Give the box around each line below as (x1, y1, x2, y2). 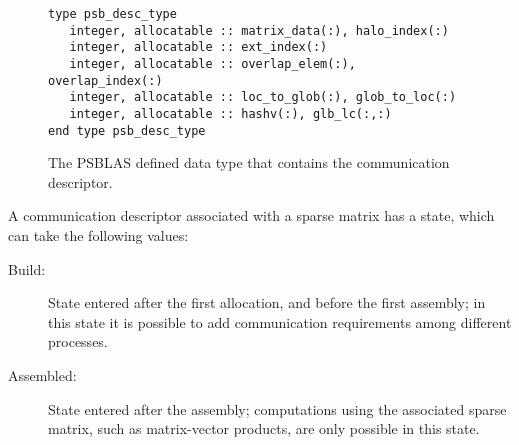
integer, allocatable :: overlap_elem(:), (69, 56, 356, 71)
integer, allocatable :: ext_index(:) (69, 40, 328, 55)
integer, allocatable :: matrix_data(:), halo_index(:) (69, 23, 449, 38)
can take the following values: (8, 225, 189, 246)
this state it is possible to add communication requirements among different (48, 311, 512, 332)
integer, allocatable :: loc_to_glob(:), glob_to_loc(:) (69, 90, 457, 105)
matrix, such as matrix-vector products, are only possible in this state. (48, 418, 480, 439)
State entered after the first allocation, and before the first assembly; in (48, 292, 486, 313)
